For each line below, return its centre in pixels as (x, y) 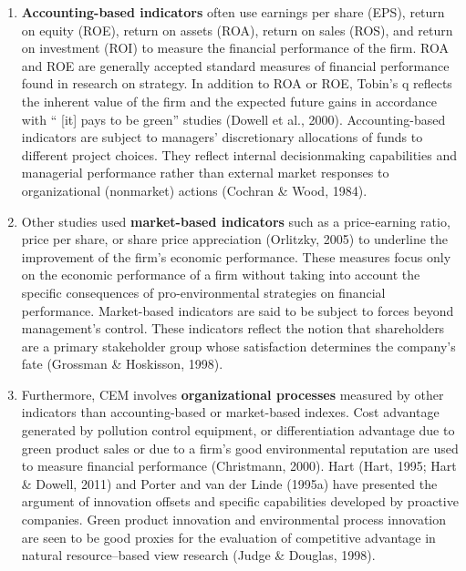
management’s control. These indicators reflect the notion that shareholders (233, 328)
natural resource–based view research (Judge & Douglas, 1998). (198, 555)
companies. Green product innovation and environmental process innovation (234, 520)
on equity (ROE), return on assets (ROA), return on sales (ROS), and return (237, 30)
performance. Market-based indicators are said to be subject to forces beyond (238, 310)
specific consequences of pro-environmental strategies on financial (203, 292)
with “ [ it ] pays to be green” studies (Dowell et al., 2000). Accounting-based (233, 119)
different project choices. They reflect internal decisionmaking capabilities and (239, 154)
